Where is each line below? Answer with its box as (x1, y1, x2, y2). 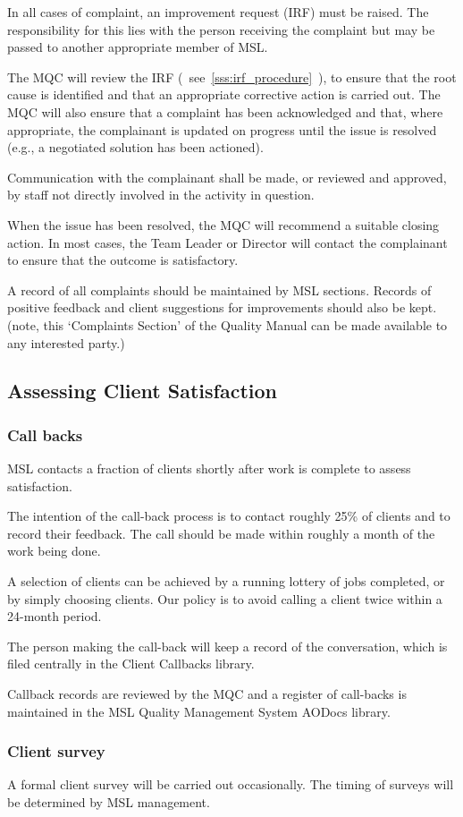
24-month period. (7, 607, 102, 626)
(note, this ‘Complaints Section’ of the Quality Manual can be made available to (7, 315, 448, 334)
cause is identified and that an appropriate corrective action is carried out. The (7, 85, 441, 104)
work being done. (7, 541, 101, 560)
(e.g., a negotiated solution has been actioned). (7, 138, 264, 157)
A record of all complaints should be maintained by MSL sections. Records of (7, 280, 432, 299)
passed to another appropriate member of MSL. (7, 38, 268, 56)
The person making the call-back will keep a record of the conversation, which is (7, 636, 448, 655)
